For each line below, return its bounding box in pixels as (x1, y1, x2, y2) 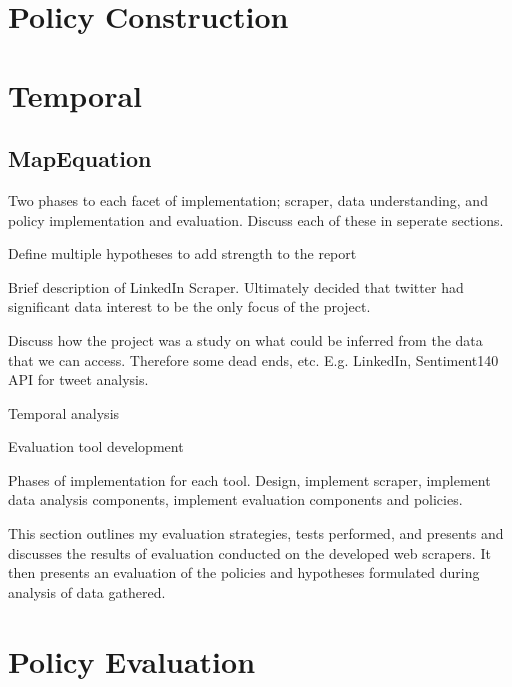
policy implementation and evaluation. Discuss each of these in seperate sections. (8, 209, 504, 230)
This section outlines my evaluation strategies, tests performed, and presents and (8, 523, 504, 544)
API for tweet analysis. (8, 369, 149, 390)
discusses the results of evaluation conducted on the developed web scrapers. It (8, 542, 491, 563)
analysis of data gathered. (8, 581, 166, 602)
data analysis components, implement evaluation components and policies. (8, 489, 463, 510)
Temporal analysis (8, 402, 120, 423)
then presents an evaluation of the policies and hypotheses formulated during (8, 562, 480, 583)
